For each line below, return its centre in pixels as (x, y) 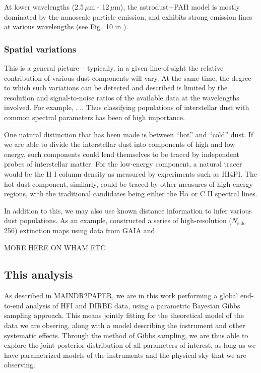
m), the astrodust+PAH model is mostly (177, 7)
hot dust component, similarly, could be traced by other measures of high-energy (129, 183)
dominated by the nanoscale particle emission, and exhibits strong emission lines (128, 16)
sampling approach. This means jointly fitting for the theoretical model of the (124, 315)
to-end (14, 305)
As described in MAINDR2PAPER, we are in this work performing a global (121, 296)
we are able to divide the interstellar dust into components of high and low (120, 144)
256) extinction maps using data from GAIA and (80, 230)
